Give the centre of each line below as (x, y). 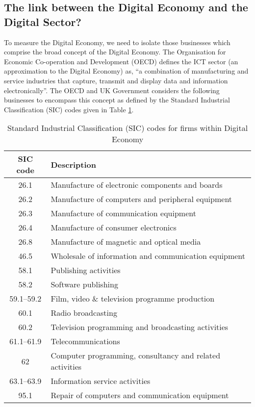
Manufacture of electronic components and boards (137, 185)
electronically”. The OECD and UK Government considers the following (112, 90)
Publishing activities (86, 270)
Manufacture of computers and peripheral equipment (141, 199)
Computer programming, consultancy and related (136, 356)
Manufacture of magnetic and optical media (126, 242)
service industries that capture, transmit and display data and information (116, 80)
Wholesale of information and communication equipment (148, 256)
